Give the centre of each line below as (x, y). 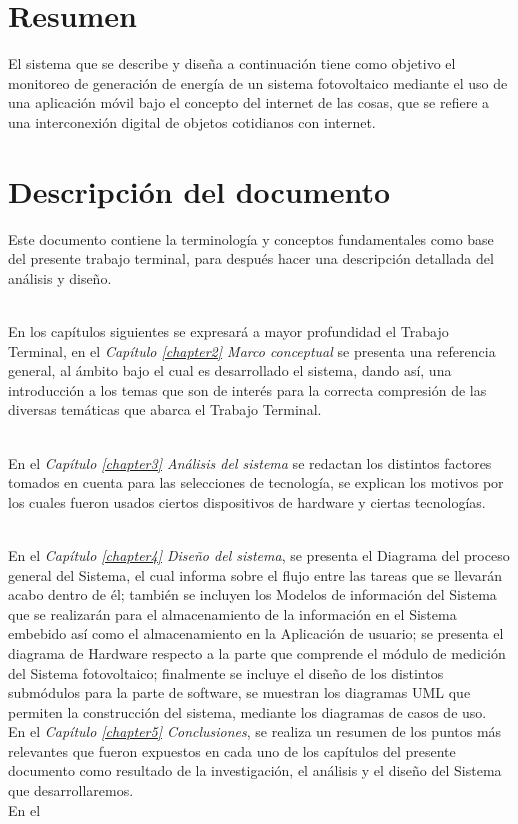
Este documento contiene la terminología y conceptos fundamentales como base (251, 238)
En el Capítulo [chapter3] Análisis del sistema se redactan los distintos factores (250, 462)
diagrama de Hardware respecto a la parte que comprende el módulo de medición (257, 652)
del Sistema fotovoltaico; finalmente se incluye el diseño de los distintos (226, 672)
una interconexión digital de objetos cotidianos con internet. (192, 121)
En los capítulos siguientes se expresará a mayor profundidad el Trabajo (228, 331)
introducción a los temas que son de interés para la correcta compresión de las (247, 389)
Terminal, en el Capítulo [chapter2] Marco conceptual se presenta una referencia (252, 350)
